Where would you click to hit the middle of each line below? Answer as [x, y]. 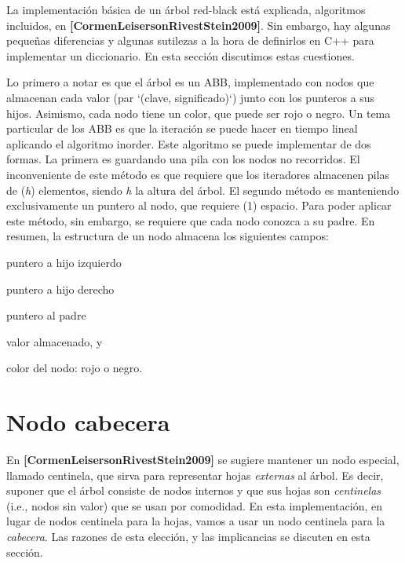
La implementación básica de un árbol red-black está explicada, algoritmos [186, 9]
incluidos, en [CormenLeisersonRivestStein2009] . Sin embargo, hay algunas [199, 25]
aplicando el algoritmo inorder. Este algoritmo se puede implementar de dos [189, 143]
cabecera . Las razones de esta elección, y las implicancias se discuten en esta [188, 536]
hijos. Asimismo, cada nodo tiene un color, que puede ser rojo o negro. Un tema [199, 113]
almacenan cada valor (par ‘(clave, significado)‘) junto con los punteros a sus [191, 97]
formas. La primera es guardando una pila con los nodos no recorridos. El [183, 159]
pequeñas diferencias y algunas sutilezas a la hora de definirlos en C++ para [190, 40]
